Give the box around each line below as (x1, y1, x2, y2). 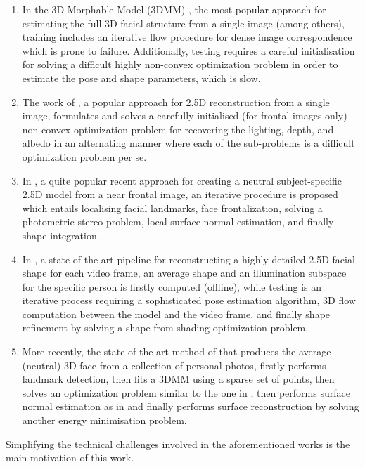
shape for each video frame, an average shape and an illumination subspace (22, 265, 347, 280)
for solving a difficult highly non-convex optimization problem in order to (22, 57, 338, 72)
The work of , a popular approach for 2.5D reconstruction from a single (22, 94, 330, 109)
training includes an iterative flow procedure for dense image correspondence (22, 29, 352, 44)
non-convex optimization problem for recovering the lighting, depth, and (22, 121, 334, 136)
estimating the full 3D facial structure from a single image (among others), (22, 15, 345, 30)
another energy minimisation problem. (22, 413, 187, 428)
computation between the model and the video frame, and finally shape (22, 306, 331, 321)
